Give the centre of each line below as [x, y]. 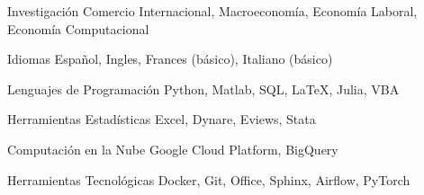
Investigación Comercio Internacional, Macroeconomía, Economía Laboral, [212, 11]
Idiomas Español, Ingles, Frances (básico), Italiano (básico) [170, 59]
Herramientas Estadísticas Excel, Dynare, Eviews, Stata [162, 119]
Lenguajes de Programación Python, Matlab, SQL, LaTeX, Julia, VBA [203, 89]
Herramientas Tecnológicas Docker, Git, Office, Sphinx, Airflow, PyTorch [209, 179]
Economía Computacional [78, 28]
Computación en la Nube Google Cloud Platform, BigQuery [173, 149]
